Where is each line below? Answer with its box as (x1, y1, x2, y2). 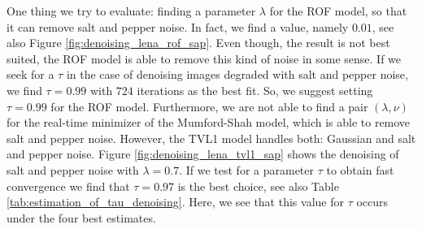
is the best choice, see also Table (177, 177, 339, 194)
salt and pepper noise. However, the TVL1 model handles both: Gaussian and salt (7, 129, 416, 146)
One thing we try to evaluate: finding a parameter (7, 2, 256, 19)
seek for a (7, 66, 54, 83)
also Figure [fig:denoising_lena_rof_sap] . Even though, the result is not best (7, 34, 390, 51)
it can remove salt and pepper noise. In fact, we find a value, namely (7, 18, 349, 35)
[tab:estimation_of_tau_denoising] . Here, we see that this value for (7, 193, 344, 210)
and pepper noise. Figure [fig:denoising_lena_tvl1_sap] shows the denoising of (7, 145, 399, 162)
